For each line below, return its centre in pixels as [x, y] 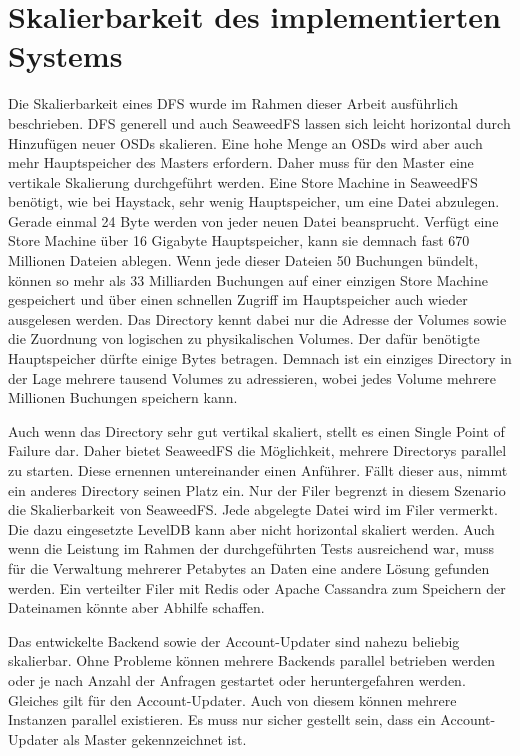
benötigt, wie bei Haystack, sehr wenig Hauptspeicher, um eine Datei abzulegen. [254, 201]
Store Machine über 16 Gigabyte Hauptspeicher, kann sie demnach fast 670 [239, 240]
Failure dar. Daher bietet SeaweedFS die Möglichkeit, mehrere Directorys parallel [257, 450]
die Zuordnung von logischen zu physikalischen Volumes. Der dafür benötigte [244, 338]
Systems [65, 55]
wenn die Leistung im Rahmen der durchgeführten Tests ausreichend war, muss [251, 548]
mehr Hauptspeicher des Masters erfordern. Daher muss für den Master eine [241, 162]
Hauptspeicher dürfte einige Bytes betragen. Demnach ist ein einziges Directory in [260, 358]
